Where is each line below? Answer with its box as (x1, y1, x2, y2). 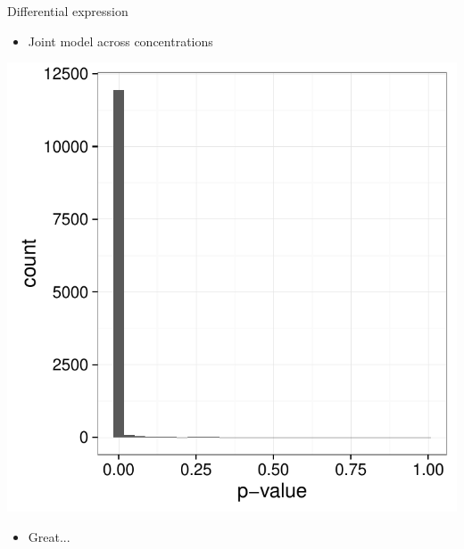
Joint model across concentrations (28, 31, 213, 50)
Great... (28, 527, 70, 545)
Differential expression (7, 2, 128, 20)
